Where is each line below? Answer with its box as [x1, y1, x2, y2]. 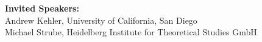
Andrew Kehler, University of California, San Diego [5, 13, 197, 26]
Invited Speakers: [5, 2, 79, 14]
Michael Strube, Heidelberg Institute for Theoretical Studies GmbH [5, 26, 257, 38]
